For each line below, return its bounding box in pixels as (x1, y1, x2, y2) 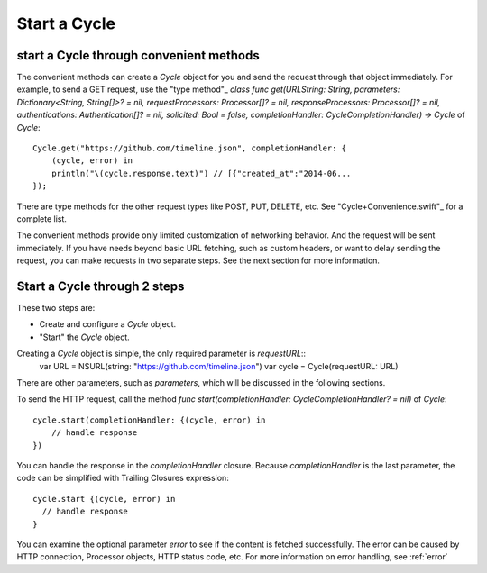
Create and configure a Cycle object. (39, 319, 177, 330)
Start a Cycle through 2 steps (16, 278, 185, 294)
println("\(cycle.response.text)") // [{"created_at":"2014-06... (51, 168, 352, 178)
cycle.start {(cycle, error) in (32, 494, 176, 504)
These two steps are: (16, 303, 96, 314)
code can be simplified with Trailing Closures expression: (16, 473, 229, 484)
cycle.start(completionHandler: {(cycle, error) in (32, 414, 266, 425)
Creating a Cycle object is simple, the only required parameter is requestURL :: (16, 348, 307, 359)
